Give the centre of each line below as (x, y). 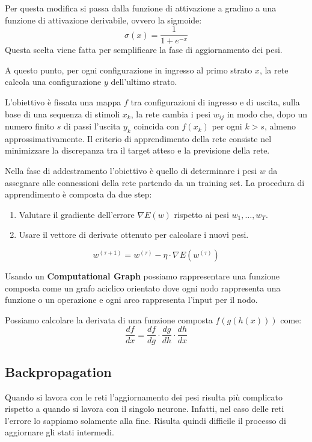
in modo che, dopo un (267, 114)
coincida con (156, 126)
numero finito (30, 126)
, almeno (280, 126)
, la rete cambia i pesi (171, 114)
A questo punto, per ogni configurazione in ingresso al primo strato (129, 70)
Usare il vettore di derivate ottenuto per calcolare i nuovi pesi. (134, 235)
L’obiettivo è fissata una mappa (63, 102)
